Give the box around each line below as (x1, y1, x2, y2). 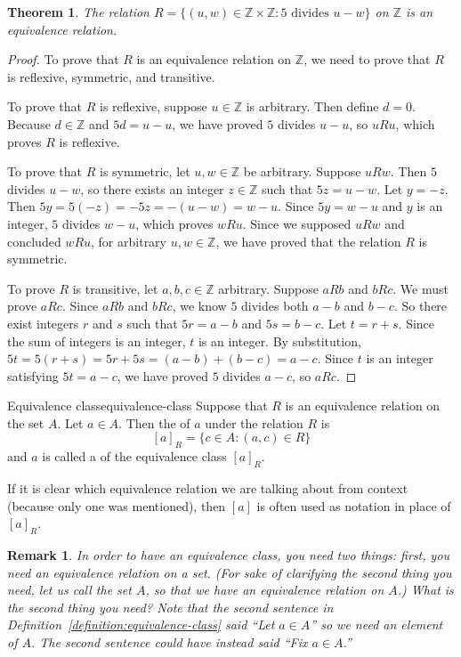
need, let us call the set (7, 580, 132, 599)
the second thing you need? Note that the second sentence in (7, 597, 334, 616)
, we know (172, 296, 227, 315)
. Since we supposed (242, 214, 352, 232)
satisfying (7, 366, 59, 385)
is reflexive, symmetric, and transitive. (7, 67, 215, 85)
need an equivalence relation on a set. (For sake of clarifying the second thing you (7, 563, 452, 581)
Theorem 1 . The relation (7, 3, 150, 20)
